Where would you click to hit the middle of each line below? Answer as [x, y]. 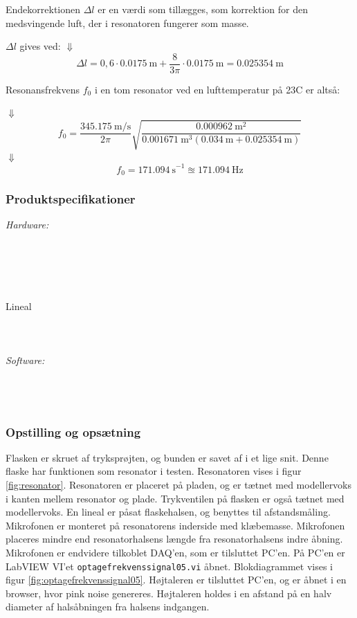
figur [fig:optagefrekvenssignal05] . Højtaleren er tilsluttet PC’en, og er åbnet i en [176, 580]
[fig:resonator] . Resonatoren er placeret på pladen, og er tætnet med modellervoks [179, 485]
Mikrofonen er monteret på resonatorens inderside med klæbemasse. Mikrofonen [175, 525]
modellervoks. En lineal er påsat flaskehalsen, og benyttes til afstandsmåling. [168, 512]
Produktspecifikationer [71, 199]
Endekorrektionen [43, 9]
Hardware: [27, 225]
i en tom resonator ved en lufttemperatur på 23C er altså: [217, 89]
